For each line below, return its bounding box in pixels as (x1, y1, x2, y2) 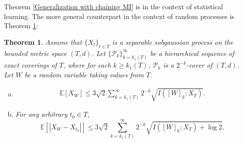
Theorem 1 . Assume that (4, 36, 82, 47)
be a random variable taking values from (24, 70, 144, 80)
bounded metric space (4, 48, 67, 58)
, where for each (63, 60, 111, 70)
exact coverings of (4, 60, 57, 70)
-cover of (186, 60, 212, 70)
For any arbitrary (15, 109, 68, 119)
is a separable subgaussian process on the (112, 36, 233, 47)
